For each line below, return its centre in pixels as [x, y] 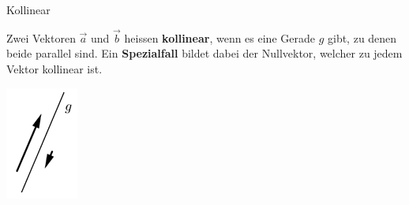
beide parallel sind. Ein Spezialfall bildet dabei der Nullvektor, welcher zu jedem [204, 53]
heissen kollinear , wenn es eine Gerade [220, 37]
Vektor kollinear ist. [54, 69]
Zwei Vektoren [41, 37]
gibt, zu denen [362, 37]
